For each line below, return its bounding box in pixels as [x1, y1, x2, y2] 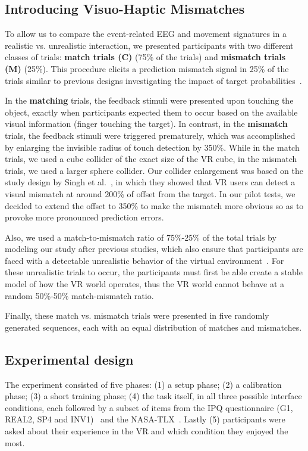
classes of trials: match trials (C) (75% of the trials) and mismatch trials [5, 51, 286, 63]
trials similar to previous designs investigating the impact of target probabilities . [5, 74, 302, 86]
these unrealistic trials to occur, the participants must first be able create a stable [5, 266, 303, 278]
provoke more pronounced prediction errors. [5, 211, 164, 223]
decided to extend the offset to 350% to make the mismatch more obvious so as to [5, 199, 304, 211]
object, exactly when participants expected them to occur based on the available [5, 105, 298, 118]
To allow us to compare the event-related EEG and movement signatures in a [5, 27, 287, 40]
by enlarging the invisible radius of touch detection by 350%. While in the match [5, 141, 300, 153]
